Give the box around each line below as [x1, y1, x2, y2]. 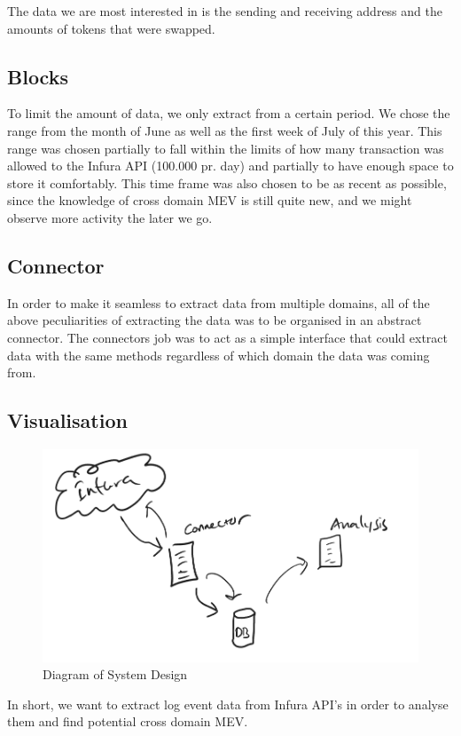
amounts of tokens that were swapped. [7, 19, 215, 37]
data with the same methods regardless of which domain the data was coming [7, 345, 430, 364]
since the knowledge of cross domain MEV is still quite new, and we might [7, 191, 412, 210]
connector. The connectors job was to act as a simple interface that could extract [7, 328, 449, 346]
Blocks [7, 62, 68, 90]
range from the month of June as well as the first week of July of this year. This [7, 121, 442, 139]
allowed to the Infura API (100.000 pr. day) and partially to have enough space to [7, 156, 454, 175]
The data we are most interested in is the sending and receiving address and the [7, 2, 442, 20]
